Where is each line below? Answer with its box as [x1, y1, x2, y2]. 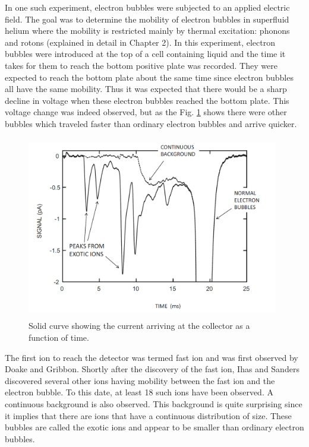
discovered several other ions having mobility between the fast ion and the [5, 374, 275, 386]
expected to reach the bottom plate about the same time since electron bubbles [5, 71, 294, 83]
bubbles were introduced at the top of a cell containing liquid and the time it [5, 47, 286, 60]
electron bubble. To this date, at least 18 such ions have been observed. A [5, 386, 273, 398]
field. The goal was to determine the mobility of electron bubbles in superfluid [5, 12, 289, 25]
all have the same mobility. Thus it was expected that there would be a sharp [5, 83, 287, 95]
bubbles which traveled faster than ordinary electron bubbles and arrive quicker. [5, 117, 297, 129]
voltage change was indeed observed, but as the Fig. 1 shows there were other [5, 106, 287, 118]
